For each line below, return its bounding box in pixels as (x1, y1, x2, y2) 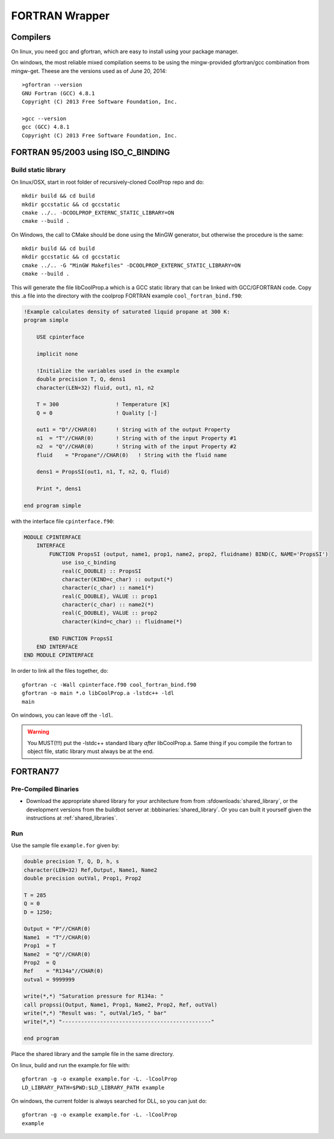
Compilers (11, 32, 51, 42)
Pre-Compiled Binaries (11, 785, 79, 793)
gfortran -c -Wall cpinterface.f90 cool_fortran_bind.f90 (22, 681, 197, 688)
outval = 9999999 (23, 976, 75, 983)
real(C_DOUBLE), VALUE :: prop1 (61, 593, 158, 599)
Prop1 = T (23, 943, 56, 949)
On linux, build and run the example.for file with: (11, 1061, 131, 1069)
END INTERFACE (36, 643, 78, 651)
